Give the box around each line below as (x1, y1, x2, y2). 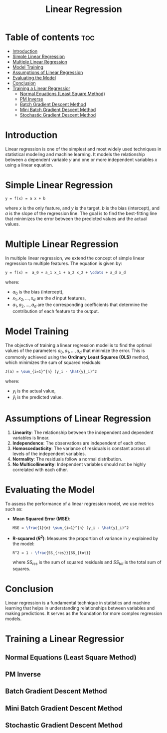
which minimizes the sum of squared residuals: (5, 359, 102, 365)
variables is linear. (12, 435, 50, 441)
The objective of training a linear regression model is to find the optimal (5, 342, 152, 348)
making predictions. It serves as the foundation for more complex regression (5, 610, 163, 616)
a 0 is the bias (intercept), (12, 288, 64, 296)
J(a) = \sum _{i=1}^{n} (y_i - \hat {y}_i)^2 (5, 369, 97, 374)
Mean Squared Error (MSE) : (12, 515, 71, 521)
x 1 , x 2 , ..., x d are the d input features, (12, 295, 86, 302)
